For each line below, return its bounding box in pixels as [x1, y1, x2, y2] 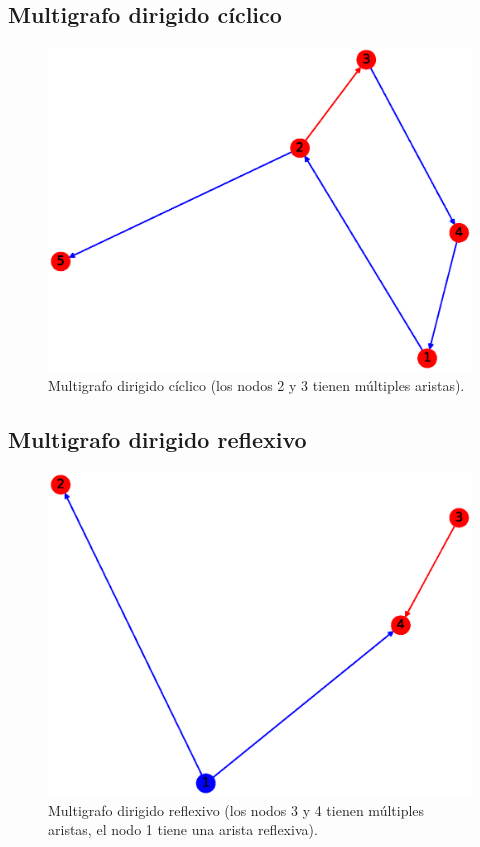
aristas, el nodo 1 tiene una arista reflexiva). [48, 819, 318, 840]
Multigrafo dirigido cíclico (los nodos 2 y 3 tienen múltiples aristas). [48, 375, 465, 395]
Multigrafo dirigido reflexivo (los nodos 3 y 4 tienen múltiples [48, 799, 425, 820]
